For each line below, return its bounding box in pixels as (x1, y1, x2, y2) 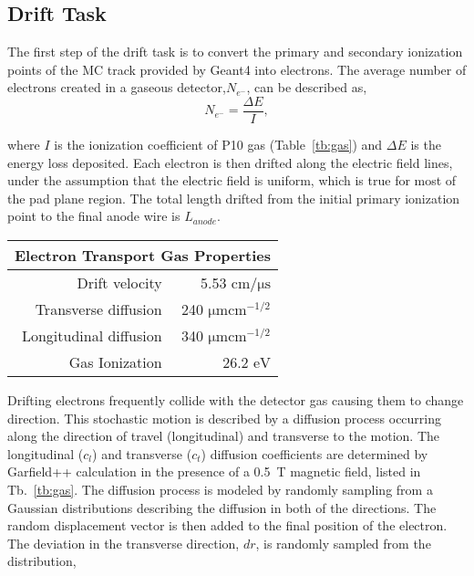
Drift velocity (77, 272, 162, 294)
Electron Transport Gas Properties (15, 245, 272, 267)
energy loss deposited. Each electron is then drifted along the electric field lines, (7, 152, 453, 172)
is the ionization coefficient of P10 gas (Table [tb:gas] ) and (54, 135, 383, 154)
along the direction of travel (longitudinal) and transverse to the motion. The (7, 426, 440, 445)
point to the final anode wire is (7, 206, 180, 225)
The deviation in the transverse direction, (7, 533, 240, 552)
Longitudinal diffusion (21, 325, 162, 347)
